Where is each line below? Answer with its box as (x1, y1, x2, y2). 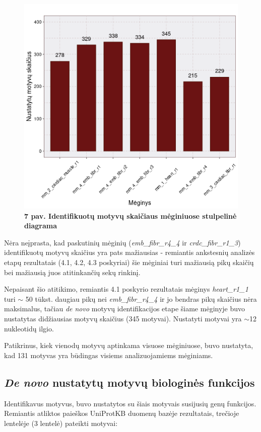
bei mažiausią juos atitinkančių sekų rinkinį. (4, 267, 141, 277)
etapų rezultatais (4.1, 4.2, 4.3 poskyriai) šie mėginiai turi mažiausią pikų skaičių (4, 257, 254, 267)
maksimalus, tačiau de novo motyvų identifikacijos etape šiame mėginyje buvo (4, 303, 245, 314)
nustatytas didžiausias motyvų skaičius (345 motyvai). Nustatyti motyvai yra (4, 313, 242, 323)
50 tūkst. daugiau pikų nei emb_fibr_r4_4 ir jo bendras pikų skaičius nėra (25, 293, 257, 304)
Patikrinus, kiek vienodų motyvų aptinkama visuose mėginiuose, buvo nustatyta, (4, 340, 253, 351)
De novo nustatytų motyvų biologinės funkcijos (4, 374, 255, 390)
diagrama (24, 220, 57, 231)
